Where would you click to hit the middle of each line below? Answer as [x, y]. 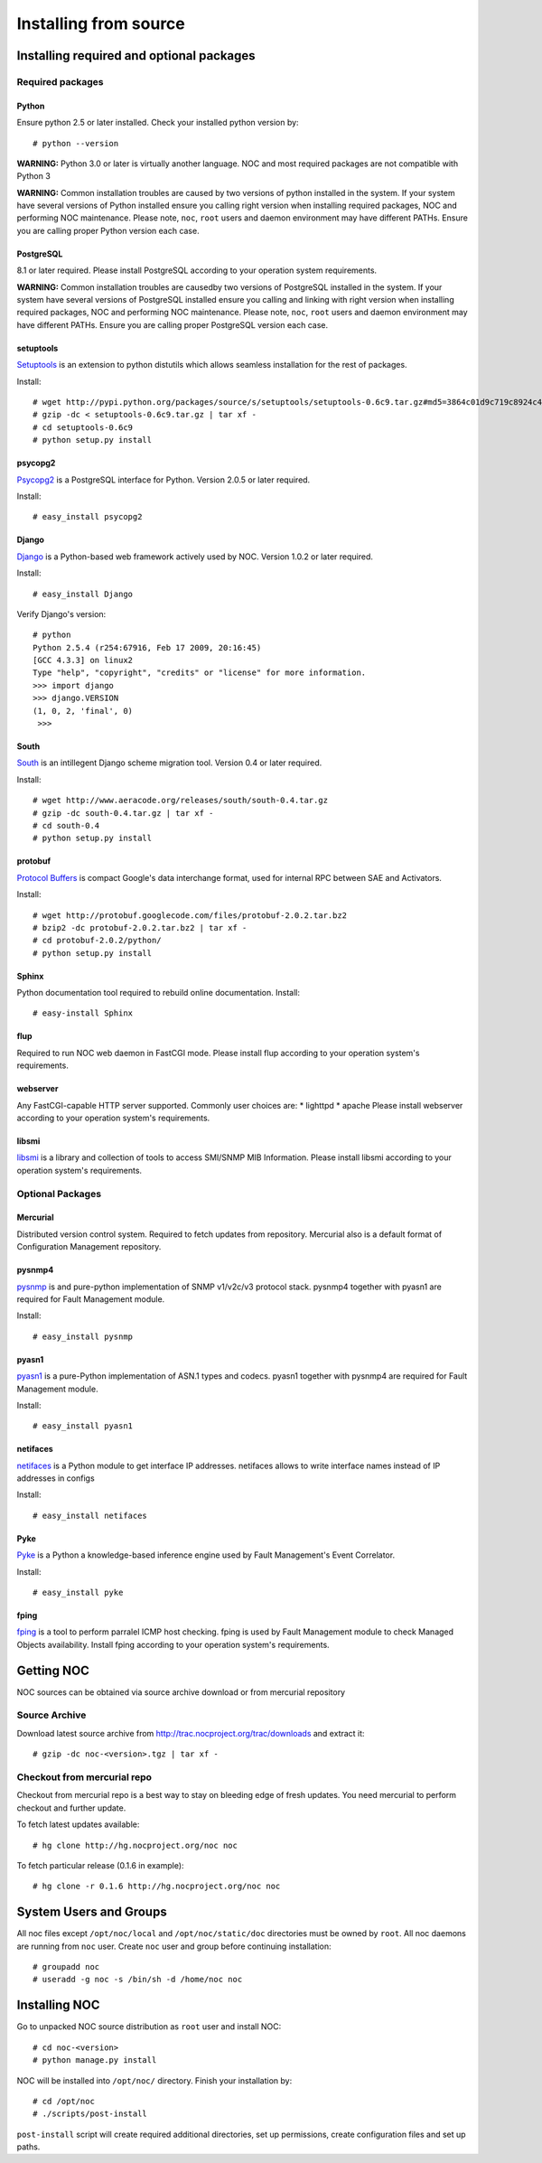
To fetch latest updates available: [78, 1824]
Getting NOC [53, 1670]
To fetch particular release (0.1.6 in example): [100, 1865]
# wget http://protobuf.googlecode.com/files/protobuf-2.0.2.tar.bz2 [190, 915]
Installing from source [101, 23]
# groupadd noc [66, 1967]
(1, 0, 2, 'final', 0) [83, 711]
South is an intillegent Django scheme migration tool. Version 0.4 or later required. [169, 763]
